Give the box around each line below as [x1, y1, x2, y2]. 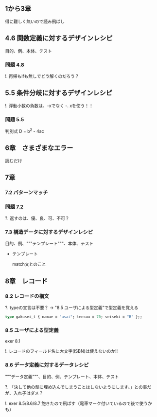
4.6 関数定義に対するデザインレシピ [5, 34, 113, 42]
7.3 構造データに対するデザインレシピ [5, 229, 93, 236]
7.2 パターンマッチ [5, 189, 48, 196]
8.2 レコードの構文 [5, 292, 50, 299]
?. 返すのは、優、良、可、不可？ [5, 216, 70, 221]
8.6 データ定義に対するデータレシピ [5, 362, 89, 368]
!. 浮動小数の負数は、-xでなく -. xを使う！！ [5, 103, 94, 109]
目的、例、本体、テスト [5, 48, 52, 54]
